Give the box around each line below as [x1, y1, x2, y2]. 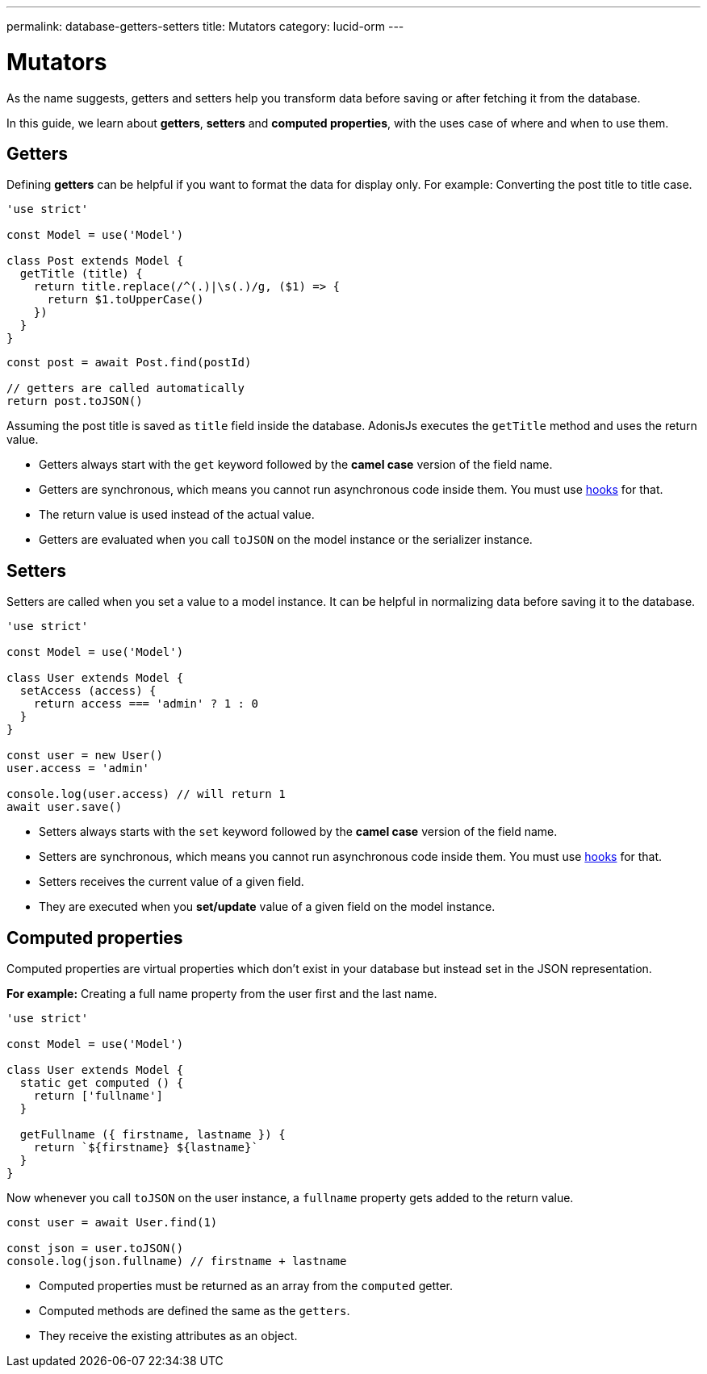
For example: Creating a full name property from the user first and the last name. [6, 987, 437, 1001]
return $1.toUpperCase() [47, 293, 204, 307]
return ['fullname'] [33, 1089, 163, 1103]
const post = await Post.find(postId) [6, 356, 252, 370]
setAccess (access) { [19, 684, 157, 698]
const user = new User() [6, 749, 163, 762]
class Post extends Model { [6, 254, 184, 268]
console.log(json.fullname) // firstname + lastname [6, 1255, 347, 1268]
